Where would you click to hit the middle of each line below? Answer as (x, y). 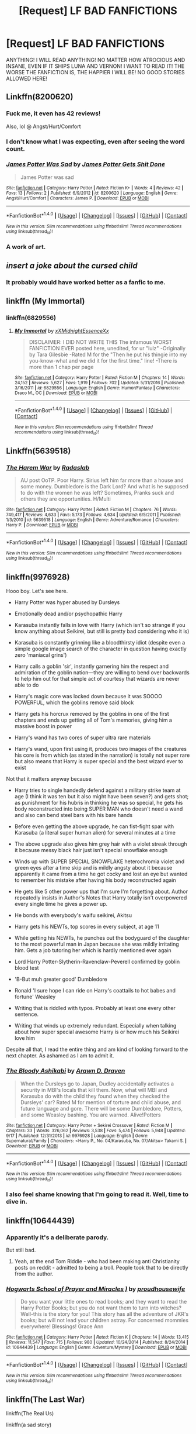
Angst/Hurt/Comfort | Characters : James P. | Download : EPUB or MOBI (77, 198)
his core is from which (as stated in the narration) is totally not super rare (102, 755)
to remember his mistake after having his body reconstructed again (95, 880)
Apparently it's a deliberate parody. (57, 1237)
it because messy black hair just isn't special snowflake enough (91, 850)
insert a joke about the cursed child (72, 266)
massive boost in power (43, 726)
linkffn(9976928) (38, 577)
